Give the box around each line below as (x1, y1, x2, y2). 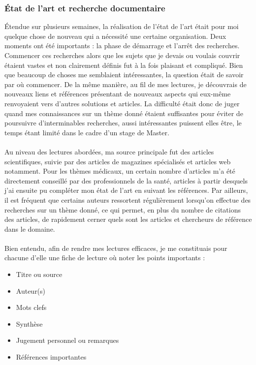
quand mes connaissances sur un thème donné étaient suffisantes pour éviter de (4, 108, 243, 118)
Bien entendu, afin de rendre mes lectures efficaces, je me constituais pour (4, 243, 227, 253)
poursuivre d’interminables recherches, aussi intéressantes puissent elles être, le (4, 118, 242, 128)
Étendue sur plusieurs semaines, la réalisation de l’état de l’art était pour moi (4, 21, 239, 31)
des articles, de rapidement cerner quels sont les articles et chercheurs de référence (4, 214, 252, 224)
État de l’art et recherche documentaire (4, 1, 165, 14)
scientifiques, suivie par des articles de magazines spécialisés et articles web (4, 156, 231, 166)
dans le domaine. (4, 223, 55, 234)
